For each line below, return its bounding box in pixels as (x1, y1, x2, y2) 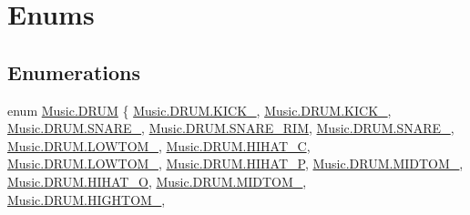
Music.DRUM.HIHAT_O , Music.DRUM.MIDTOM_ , (7, 171, 307, 190)
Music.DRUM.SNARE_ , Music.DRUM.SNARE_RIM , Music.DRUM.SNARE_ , (7, 118, 455, 138)
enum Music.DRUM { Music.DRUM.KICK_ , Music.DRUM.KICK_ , (7, 100, 392, 119)
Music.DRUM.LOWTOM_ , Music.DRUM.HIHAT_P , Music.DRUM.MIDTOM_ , (7, 154, 464, 173)
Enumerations (7, 57, 141, 86)
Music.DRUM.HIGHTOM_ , (7, 189, 166, 209)
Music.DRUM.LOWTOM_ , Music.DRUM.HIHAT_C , (7, 136, 311, 155)
